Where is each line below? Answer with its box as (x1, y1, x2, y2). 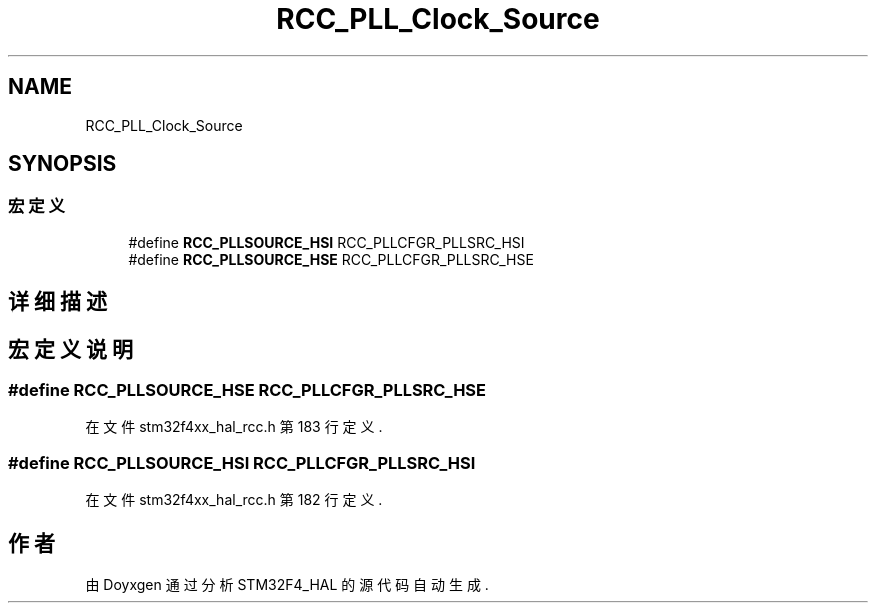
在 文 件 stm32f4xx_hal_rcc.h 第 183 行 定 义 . (85, 418, 383, 436)
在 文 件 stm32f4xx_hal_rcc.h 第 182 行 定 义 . (85, 491, 383, 509)
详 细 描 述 (8, 289, 107, 315)
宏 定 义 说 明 (8, 336, 133, 362)
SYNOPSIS (8, 151, 117, 177)
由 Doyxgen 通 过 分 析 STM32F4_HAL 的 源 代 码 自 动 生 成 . (85, 576, 489, 594)
